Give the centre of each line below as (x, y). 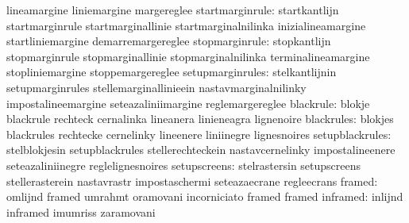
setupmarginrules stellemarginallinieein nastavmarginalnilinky (156, 87)
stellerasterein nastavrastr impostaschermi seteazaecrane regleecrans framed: (192, 181)
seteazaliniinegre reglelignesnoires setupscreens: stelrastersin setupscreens (184, 165)
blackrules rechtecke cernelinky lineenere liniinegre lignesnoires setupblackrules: (199, 134)
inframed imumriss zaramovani (81, 211)
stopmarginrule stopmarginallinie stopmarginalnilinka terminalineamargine (188, 56)
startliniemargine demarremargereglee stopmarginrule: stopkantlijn (169, 41)
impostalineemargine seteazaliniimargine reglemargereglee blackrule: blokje (188, 103)
